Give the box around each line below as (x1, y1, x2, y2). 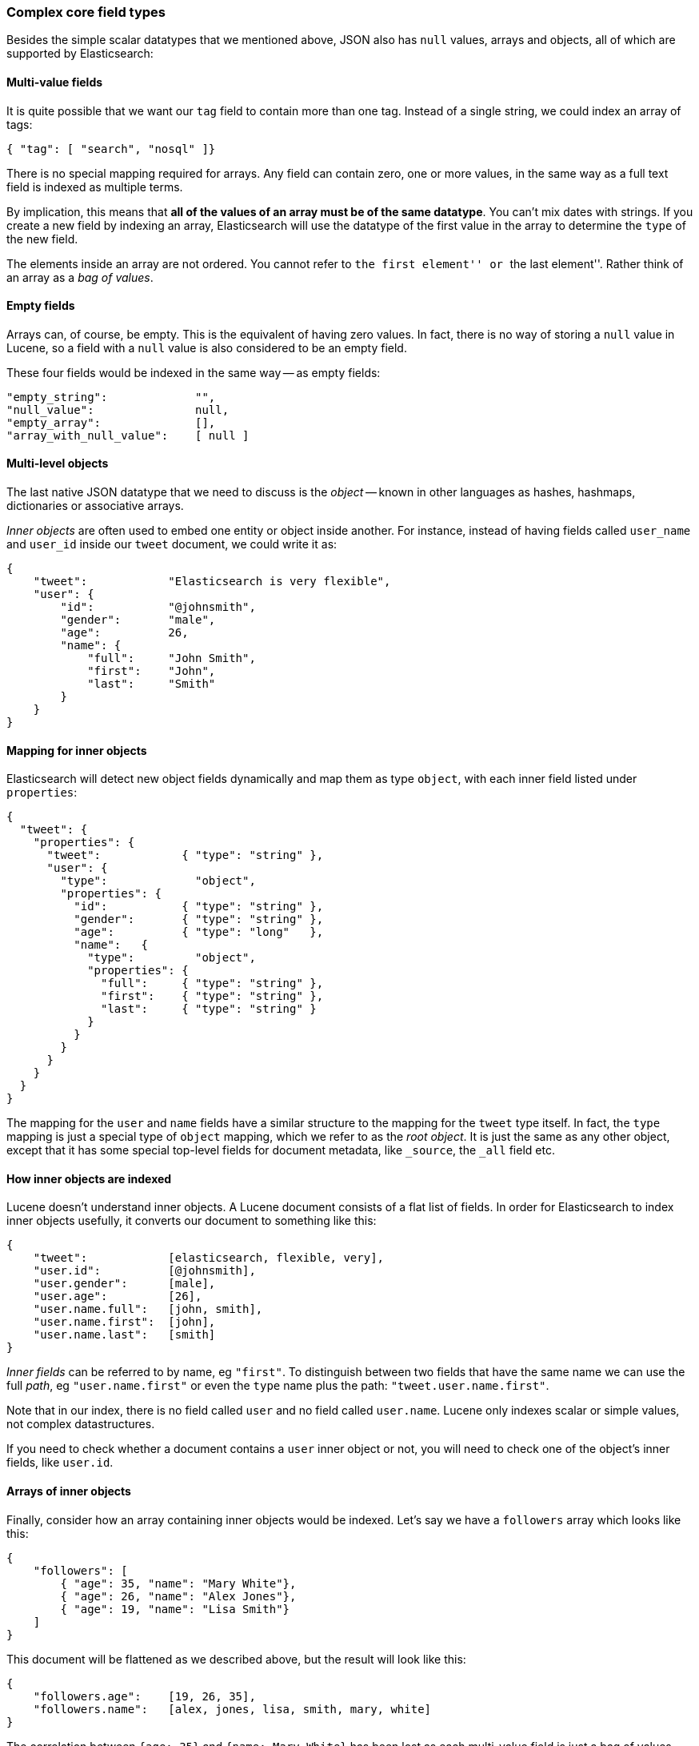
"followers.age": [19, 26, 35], (33, 1689, 256, 1703)
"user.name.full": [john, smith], (33, 1302, 263, 1316)
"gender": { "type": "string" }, (74, 913, 324, 926)
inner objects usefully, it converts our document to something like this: (6, 1214, 377, 1228)
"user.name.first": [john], (33, 1315, 216, 1329)
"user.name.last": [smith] (33, 1328, 216, 1342)
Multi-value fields (6, 74, 103, 89)
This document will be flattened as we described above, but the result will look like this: (6, 1652, 466, 1666)
